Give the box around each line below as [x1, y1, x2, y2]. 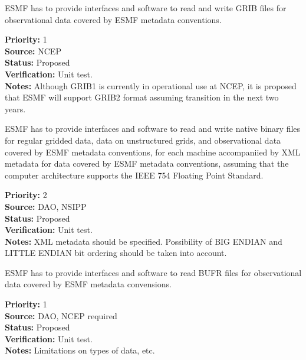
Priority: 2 [5, 189, 47, 201]
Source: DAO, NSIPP [5, 200, 87, 212]
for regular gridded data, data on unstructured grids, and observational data [5, 134, 281, 146]
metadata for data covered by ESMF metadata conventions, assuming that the [5, 157, 289, 170]
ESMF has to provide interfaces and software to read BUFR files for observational [5, 266, 302, 278]
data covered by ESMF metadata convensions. [5, 278, 172, 290]
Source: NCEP [5, 44, 61, 57]
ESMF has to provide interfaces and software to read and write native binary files [5, 122, 301, 135]
